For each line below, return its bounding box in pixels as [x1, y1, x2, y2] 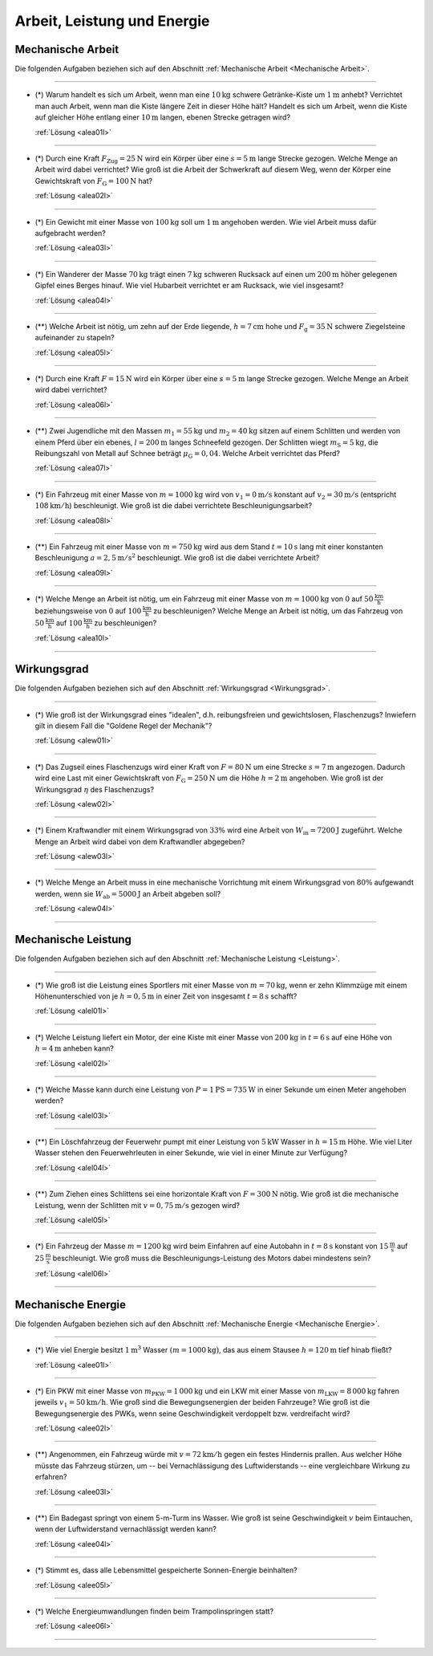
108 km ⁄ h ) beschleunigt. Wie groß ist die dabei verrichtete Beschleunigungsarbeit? [34, 501, 313, 511]
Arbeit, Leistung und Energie [14, 12, 210, 30]
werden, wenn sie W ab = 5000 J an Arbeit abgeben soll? [34, 889, 221, 901]
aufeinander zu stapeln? [34, 333, 115, 343]
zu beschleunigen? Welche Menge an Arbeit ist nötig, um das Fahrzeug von [153, 606, 403, 616]
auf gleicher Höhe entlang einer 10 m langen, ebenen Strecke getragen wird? [34, 112, 291, 122]
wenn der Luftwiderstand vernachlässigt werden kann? [34, 1524, 216, 1534]
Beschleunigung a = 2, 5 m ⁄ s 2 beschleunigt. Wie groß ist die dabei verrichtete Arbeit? [34, 552, 320, 563]
